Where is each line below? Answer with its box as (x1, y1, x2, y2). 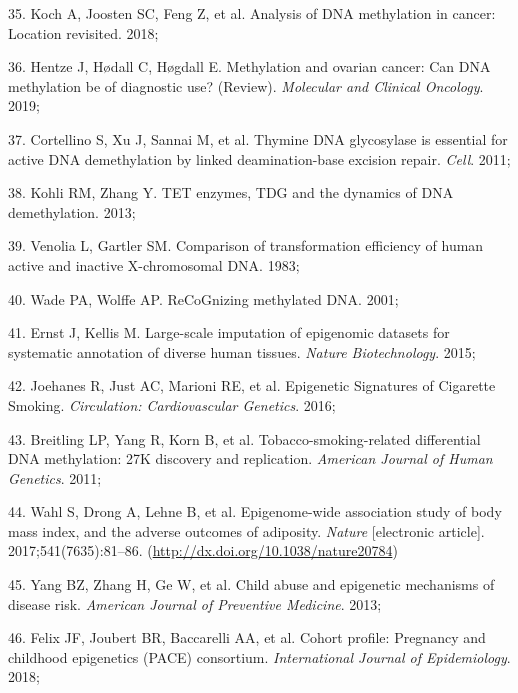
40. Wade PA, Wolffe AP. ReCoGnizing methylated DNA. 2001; (8, 288, 399, 309)
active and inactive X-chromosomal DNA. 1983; (8, 254, 300, 275)
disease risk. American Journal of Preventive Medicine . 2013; (8, 593, 382, 614)
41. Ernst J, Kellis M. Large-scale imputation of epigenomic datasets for (8, 322, 450, 343)
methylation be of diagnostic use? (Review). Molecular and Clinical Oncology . (8, 75, 484, 96)
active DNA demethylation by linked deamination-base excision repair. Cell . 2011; (8, 148, 511, 169)
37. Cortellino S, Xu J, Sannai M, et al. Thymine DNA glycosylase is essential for (8, 128, 508, 149)
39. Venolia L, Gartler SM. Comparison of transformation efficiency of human (8, 235, 484, 256)
